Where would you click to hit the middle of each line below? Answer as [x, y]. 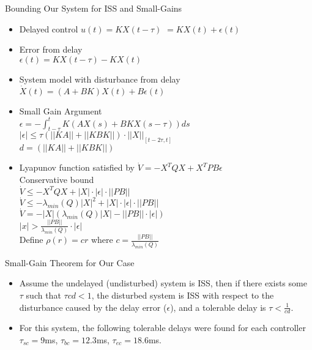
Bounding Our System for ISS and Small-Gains [94, 8]
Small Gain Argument [61, 110]
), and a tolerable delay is [218, 307]
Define [31, 240]
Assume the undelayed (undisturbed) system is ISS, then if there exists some [163, 283]
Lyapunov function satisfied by [77, 167]
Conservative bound [57, 179]
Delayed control [49, 28]
